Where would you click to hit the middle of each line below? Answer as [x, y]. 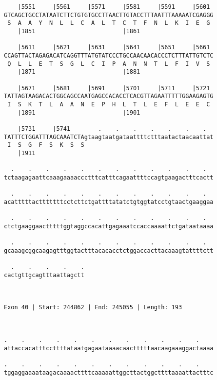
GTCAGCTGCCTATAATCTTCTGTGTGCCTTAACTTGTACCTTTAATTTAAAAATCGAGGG [109, 15]
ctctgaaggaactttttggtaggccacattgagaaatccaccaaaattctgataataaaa [109, 226]
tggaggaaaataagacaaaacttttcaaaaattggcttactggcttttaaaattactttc [109, 372]
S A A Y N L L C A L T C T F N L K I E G [109, 23]
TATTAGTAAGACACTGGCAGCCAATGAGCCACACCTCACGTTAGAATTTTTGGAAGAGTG [109, 96]
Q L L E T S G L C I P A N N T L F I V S [109, 64]
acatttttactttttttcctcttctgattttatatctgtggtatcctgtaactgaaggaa [109, 202]
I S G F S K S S [46, 145]
